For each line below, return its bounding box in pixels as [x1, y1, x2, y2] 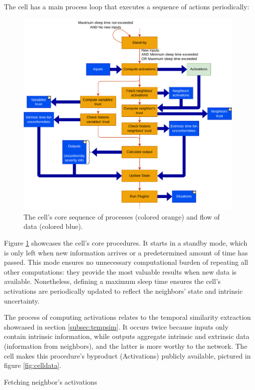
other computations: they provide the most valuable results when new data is [4, 266, 237, 277]
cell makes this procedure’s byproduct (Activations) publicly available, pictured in [4, 350, 251, 361]
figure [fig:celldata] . [4, 360, 61, 370]
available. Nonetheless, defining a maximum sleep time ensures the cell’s [4, 276, 221, 286]
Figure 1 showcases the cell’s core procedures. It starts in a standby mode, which [4, 238, 248, 248]
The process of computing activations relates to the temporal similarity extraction [4, 312, 251, 322]
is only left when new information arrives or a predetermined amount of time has [4, 247, 248, 257]
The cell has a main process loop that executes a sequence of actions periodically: [4, 1, 250, 11]
